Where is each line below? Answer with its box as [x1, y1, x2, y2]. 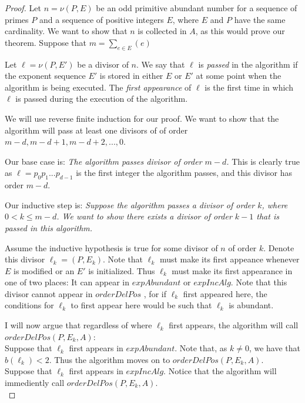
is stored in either [99, 69, 163, 82]
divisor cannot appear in [5, 287, 93, 299]
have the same [234, 13, 286, 25]
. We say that [136, 58, 185, 70]
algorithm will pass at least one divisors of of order [5, 124, 188, 136]
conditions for [5, 299, 54, 311]
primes [5, 13, 29, 25]
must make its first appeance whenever [159, 253, 300, 265]
